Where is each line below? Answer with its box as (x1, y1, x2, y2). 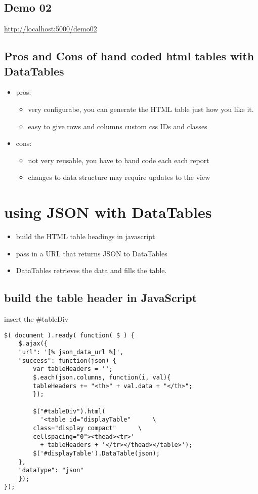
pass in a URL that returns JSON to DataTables (16, 248, 167, 258)
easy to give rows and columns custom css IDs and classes (28, 121, 207, 131)
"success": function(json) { (18, 357, 116, 364)
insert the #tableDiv (4, 314, 69, 324)
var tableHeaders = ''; (33, 365, 113, 373)
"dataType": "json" (18, 467, 84, 474)
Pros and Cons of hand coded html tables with (4, 48, 254, 64)
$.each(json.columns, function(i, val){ (33, 373, 171, 381)
